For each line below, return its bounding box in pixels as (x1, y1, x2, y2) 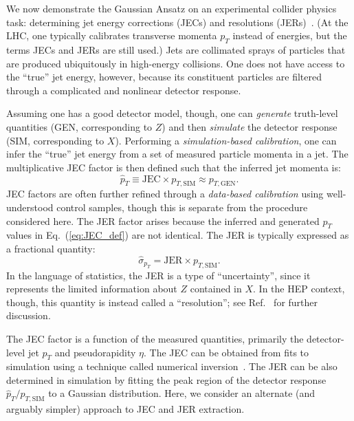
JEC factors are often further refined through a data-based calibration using (6, 186, 324, 201)
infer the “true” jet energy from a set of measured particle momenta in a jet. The (6, 147, 349, 161)
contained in (190, 281, 242, 296)
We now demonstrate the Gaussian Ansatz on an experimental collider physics (6, 1, 337, 15)
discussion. (6, 308, 51, 323)
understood (6, 199, 54, 214)
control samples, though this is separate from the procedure (56, 199, 308, 214)
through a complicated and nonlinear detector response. (6, 83, 241, 97)
